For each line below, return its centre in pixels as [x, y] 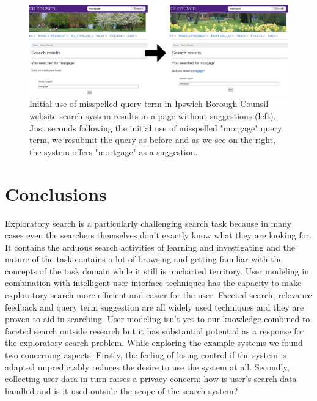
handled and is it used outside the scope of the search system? [122, 390]
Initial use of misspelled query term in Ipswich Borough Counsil [149, 104]
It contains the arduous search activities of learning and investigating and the [150, 247]
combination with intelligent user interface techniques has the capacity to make [153, 283]
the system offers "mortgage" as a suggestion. [114, 151]
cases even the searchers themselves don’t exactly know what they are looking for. [158, 235]
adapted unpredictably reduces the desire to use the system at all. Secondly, [147, 366]
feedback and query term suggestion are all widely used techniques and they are [155, 307]
